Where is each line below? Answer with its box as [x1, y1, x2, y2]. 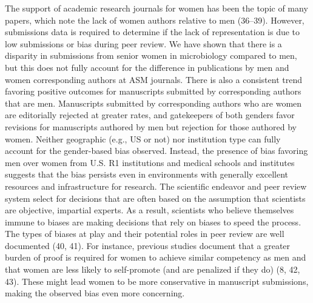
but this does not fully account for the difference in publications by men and [5, 61, 289, 73]
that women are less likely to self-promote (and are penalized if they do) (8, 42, [5, 263, 300, 276]
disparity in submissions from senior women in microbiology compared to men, [5, 49, 297, 62]
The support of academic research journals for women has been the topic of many [5, 2, 308, 14]
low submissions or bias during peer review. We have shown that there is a [5, 37, 282, 50]
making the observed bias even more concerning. [5, 287, 185, 299]
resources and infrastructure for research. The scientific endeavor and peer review [5, 179, 307, 192]
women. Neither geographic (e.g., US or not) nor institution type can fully [5, 132, 281, 145]
